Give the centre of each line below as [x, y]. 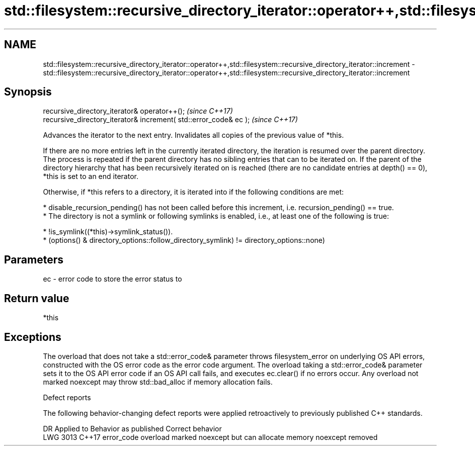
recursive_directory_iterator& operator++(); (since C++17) [138, 111]
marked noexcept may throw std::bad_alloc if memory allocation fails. [158, 382]
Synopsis [28, 92]
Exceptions [33, 337]
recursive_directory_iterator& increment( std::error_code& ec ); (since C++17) [170, 120]
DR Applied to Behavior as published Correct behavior [132, 428]
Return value [37, 298]
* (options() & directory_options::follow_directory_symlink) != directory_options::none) [184, 240]
